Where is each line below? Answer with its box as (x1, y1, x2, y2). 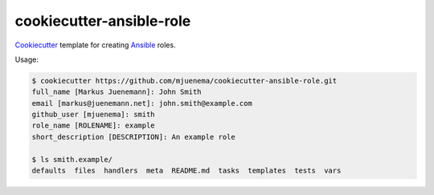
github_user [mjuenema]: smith (31, 110, 156, 120)
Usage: (14, 55, 39, 64)
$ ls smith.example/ (31, 155, 113, 164)
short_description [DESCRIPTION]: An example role (31, 132, 236, 141)
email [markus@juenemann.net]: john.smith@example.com (31, 99, 252, 108)
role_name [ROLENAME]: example (31, 121, 156, 130)
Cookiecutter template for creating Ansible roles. (14, 40, 176, 50)
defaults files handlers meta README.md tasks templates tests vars (31, 166, 342, 176)
